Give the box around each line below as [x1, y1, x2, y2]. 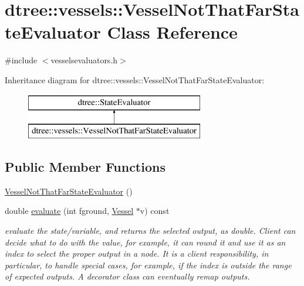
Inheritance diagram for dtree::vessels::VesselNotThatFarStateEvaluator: [5, 73, 265, 86]
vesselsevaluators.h [50, 54, 118, 66]
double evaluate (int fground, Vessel [5, 205, 134, 217]
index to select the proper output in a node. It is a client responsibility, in [5, 247, 269, 260]
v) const [140, 205, 170, 217]
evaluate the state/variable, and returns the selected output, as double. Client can [5, 224, 296, 237]
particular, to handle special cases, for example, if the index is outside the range [5, 258, 292, 271]
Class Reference [107, 20, 238, 44]
